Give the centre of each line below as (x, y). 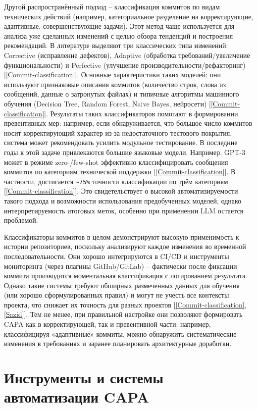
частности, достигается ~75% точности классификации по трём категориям (116, 181)
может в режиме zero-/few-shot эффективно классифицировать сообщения (116, 162)
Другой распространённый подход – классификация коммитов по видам (112, 6)
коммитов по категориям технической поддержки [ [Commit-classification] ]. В (120, 172)
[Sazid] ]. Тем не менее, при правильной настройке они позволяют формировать (123, 314)
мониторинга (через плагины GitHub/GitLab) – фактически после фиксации (121, 266)
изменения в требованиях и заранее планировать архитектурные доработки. (118, 343)
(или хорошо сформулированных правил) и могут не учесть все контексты (117, 295)
